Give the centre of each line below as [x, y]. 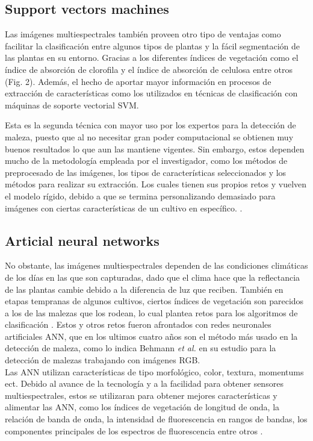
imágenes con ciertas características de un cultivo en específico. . [124, 208]
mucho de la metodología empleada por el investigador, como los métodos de [146, 161]
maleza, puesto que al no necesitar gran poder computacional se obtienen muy [149, 136]
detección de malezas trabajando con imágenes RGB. [103, 360]
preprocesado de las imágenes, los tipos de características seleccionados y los [146, 172]
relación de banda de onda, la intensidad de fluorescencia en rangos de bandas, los [156, 419]
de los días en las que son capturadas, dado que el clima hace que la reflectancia [153, 277]
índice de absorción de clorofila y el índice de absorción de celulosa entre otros [149, 69]
